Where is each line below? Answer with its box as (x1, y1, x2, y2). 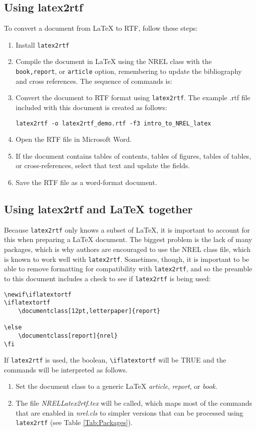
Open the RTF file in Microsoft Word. (15, 134, 132, 144)
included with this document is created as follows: (15, 102, 168, 112)
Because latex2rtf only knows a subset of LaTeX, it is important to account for (4, 224, 250, 235)
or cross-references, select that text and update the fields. (15, 160, 190, 171)
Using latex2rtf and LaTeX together (4, 201, 193, 216)
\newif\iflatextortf (4, 291, 72, 298)
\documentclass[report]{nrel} (18, 332, 118, 339)
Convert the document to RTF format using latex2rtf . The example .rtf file (15, 92, 251, 103)
